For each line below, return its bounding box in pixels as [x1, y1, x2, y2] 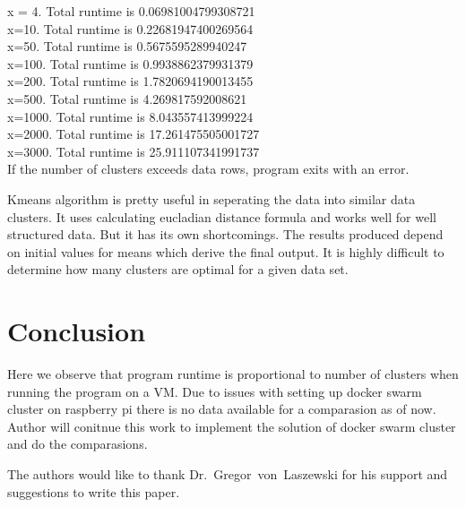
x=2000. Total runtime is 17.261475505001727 [7, 125, 260, 143]
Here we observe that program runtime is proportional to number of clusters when [7, 365, 459, 383]
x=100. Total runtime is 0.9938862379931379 [7, 54, 254, 73]
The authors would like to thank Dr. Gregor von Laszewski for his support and [7, 465, 448, 483]
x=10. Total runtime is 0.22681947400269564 [7, 19, 254, 38]
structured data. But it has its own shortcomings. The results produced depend [7, 225, 444, 244]
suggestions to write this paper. [7, 482, 180, 501]
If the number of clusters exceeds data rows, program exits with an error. [7, 159, 410, 178]
